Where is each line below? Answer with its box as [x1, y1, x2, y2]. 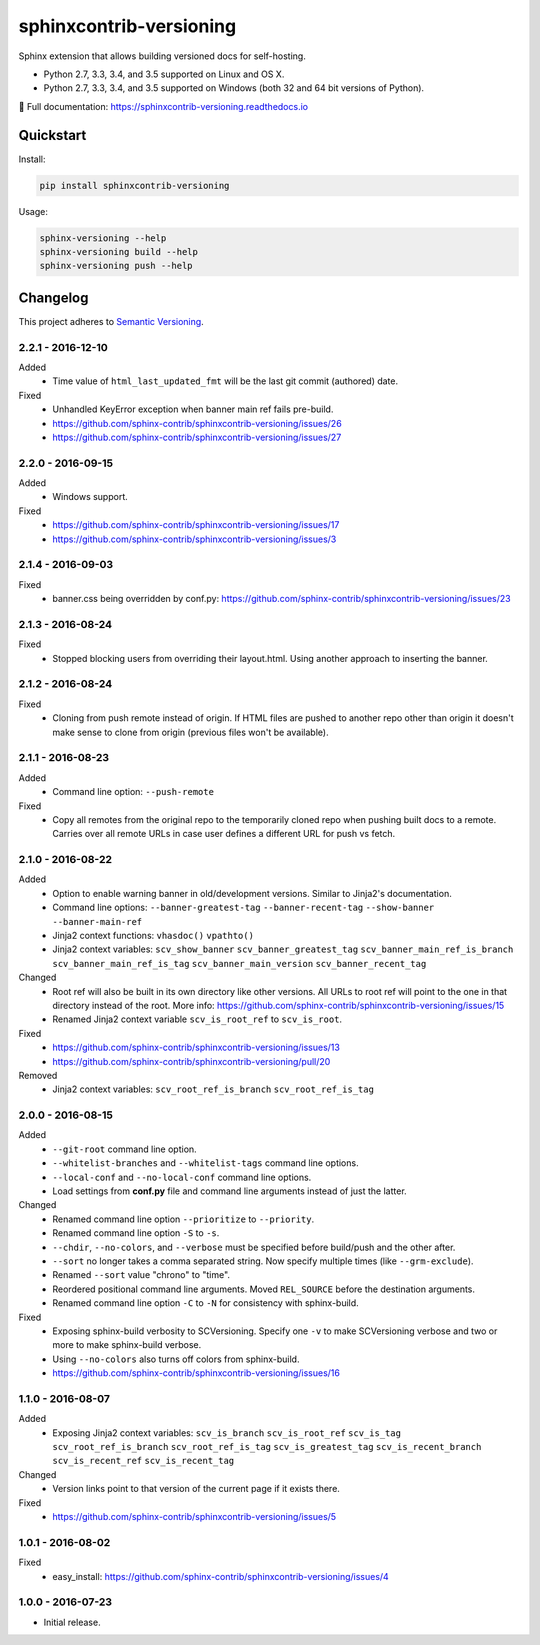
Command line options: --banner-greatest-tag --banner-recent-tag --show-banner [52, 901, 435, 914]
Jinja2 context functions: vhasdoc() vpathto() [52, 930, 255, 942]
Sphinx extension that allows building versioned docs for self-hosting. [18, 50, 307, 62]
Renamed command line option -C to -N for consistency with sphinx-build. [52, 1297, 359, 1309]
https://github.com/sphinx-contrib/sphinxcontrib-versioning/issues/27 [52, 431, 342, 443]
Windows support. [52, 491, 129, 503]
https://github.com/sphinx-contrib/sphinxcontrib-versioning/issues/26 [52, 417, 342, 429]
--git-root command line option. [52, 1143, 197, 1155]
